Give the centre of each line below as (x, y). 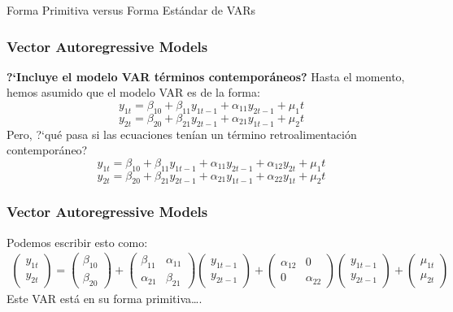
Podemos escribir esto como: (77, 242)
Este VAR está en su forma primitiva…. (105, 298)
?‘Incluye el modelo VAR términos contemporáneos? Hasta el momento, (206, 76)
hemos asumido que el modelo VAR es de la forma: (133, 92)
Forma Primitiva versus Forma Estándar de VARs (131, 10)
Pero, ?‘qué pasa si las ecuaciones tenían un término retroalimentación (182, 134)
